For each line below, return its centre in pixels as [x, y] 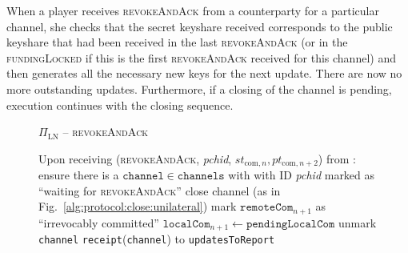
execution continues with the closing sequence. [120, 104]
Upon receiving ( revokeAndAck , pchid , [135, 158]
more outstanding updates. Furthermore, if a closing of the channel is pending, [199, 88]
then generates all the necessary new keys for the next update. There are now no [204, 73]
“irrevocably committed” [99, 222]
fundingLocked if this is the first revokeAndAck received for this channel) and [201, 57]
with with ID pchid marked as [302, 175]
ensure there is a [79, 175]
